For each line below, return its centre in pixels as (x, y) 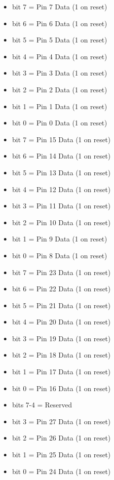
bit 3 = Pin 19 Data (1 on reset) (61, 338)
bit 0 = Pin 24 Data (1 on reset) (61, 471)
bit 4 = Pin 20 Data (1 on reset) (61, 322)
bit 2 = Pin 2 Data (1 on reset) (60, 89)
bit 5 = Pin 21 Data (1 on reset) (61, 305)
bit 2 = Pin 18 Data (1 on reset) (61, 355)
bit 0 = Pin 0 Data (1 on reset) (60, 123)
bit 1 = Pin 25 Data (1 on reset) (61, 455)
